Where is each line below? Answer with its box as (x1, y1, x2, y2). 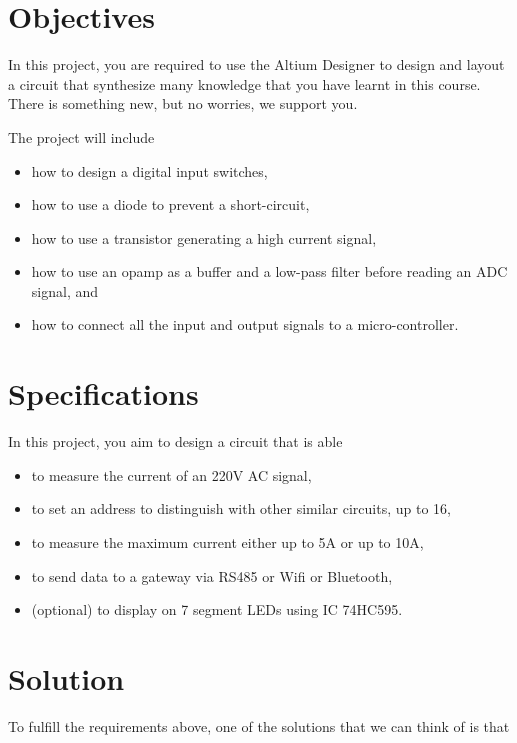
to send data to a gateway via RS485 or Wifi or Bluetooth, (31, 565, 393, 586)
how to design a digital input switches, (31, 160, 268, 181)
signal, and (31, 280, 99, 301)
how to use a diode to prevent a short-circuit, (31, 194, 310, 215)
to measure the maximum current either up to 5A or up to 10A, (31, 531, 424, 552)
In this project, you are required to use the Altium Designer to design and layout (8, 54, 505, 75)
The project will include (8, 126, 155, 147)
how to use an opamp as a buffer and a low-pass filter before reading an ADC (31, 261, 508, 282)
